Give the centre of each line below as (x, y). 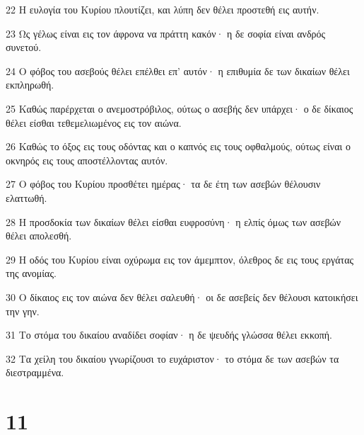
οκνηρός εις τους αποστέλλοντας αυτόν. (87, 160)
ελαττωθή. (27, 197)
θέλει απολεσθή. (39, 236)
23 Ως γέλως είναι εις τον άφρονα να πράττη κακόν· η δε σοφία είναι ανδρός (166, 33)
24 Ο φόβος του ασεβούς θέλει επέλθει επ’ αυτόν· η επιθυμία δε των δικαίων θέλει (178, 70)
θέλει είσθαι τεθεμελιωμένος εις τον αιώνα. (94, 122)
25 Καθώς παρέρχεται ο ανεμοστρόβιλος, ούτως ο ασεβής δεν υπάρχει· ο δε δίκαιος (180, 108)
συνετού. (24, 47)
